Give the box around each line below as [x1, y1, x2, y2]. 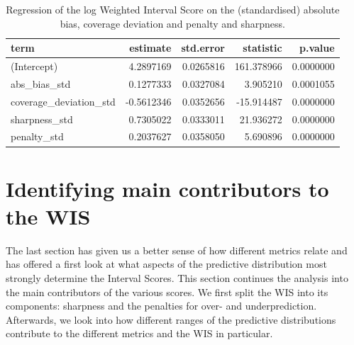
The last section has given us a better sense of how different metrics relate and [6, 242, 348, 257]
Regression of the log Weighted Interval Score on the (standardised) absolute [6, 2, 340, 16]
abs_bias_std [11, 76, 71, 91]
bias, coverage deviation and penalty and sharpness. [60, 16, 285, 30]
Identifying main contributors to [6, 174, 329, 203]
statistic [243, 40, 282, 55]
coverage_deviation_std [11, 94, 116, 108]
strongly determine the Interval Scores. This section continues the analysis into [6, 271, 348, 285]
